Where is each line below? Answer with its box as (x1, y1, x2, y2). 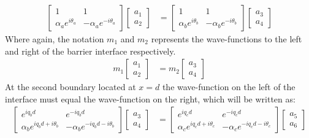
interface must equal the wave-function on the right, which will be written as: (5, 92, 296, 105)
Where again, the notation (5, 33, 104, 45)
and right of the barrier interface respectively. (5, 44, 176, 57)
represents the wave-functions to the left (151, 33, 302, 45)
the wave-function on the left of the (162, 80, 296, 93)
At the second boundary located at (5, 80, 136, 93)
